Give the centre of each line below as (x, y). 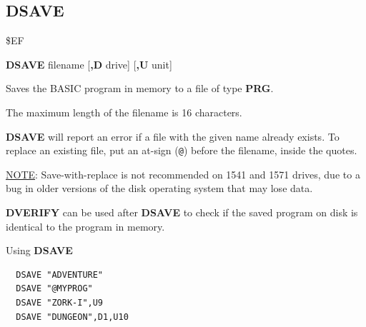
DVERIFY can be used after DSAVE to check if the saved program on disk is (182, 212)
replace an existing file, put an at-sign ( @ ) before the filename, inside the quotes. (182, 150)
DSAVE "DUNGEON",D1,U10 (72, 317)
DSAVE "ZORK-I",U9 (60, 302)
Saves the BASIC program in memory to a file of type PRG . (140, 88)
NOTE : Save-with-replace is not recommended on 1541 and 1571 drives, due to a (183, 174)
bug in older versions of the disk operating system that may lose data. (159, 188)
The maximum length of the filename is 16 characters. (124, 112)
